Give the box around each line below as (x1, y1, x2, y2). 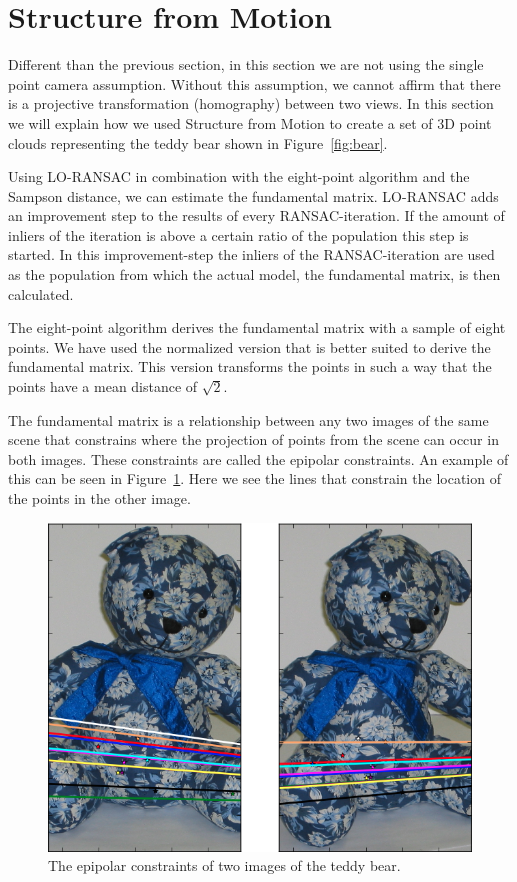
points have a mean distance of (8, 376, 198, 397)
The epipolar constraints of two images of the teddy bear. (48, 855, 401, 876)
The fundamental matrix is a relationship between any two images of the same (8, 409, 489, 430)
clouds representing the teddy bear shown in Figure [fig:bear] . (8, 132, 388, 153)
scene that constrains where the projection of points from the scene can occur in (8, 429, 499, 450)
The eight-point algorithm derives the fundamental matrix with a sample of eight (8, 317, 506, 338)
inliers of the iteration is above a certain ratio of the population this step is (8, 224, 469, 245)
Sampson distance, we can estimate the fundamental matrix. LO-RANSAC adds (8, 185, 499, 206)
